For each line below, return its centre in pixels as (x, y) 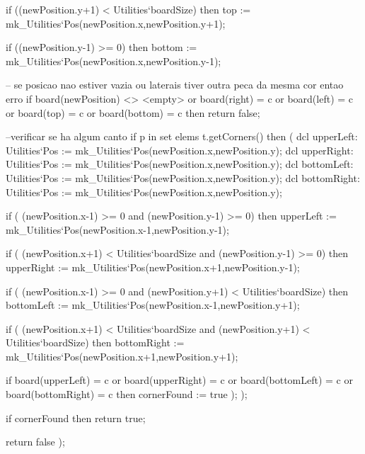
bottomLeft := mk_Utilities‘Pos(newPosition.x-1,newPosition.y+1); (153, 305)
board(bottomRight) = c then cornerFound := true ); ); (127, 394)
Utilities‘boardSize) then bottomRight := (95, 342)
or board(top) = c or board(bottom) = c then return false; (133, 112)
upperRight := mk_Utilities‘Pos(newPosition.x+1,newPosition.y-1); (153, 267)
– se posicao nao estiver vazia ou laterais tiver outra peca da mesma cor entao (175, 85)
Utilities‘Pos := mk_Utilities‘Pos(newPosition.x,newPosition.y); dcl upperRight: (180, 150)
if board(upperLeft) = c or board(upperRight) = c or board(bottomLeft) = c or (179, 380)
